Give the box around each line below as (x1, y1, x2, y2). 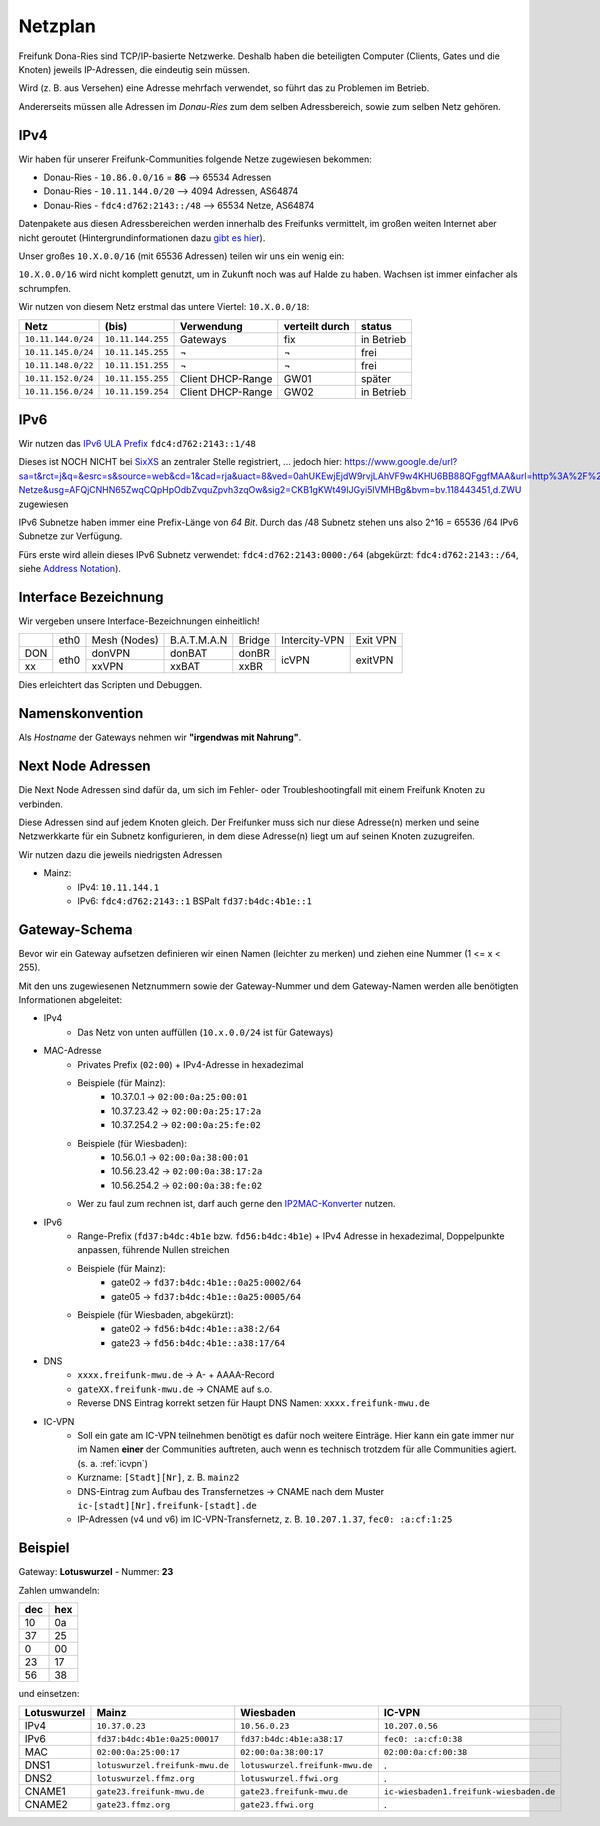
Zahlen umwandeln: (18, 1584, 100, 1596)
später (360, 371, 392, 385)
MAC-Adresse (43, 1045, 102, 1057)
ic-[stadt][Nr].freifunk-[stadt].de (77, 1500, 257, 1511)
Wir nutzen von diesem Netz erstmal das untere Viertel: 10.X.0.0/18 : (18, 301, 310, 313)
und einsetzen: (18, 1688, 80, 1700)
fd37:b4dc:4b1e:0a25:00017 (96, 1733, 220, 1744)
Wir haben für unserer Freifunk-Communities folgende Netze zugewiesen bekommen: (18, 153, 372, 165)
